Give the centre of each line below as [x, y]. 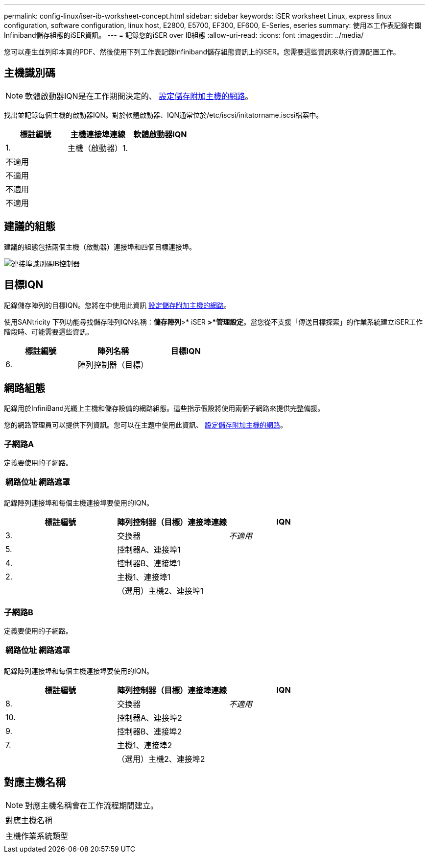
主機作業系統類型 [37, 836]
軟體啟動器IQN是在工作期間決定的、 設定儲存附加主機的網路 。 [139, 96]
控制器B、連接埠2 [150, 731]
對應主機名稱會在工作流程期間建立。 [92, 805]
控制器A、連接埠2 [150, 718]
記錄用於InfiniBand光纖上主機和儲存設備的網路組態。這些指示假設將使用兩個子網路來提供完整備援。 [164, 408]
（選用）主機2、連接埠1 [160, 591]
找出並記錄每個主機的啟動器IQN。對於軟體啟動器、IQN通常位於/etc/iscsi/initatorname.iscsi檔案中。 [164, 115]
